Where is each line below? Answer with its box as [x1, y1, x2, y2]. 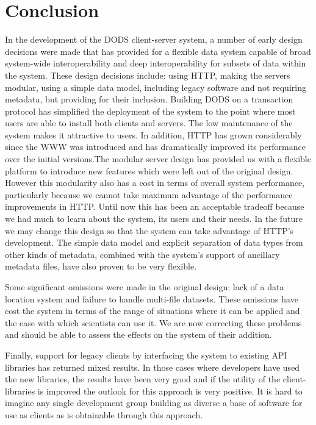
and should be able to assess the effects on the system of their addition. [5, 328, 272, 341]
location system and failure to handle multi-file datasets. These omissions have [5, 292, 298, 305]
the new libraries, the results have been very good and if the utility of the [5, 373, 281, 385]
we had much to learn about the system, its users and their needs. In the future [5, 212, 303, 225]
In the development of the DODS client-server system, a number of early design [5, 33, 303, 46]
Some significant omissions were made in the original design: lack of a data [5, 280, 284, 293]
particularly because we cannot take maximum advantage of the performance [5, 188, 293, 201]
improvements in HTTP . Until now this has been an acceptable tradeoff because [5, 200, 304, 213]
